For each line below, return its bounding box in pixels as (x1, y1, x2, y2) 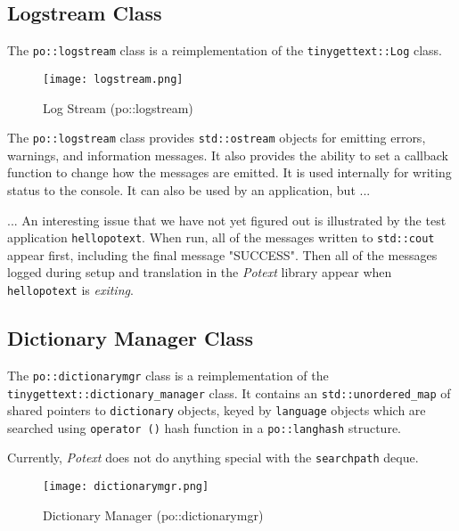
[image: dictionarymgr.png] (43, 480, 209, 494)
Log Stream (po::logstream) (43, 98, 193, 117)
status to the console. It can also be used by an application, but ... (7, 180, 371, 199)
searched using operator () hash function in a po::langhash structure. (7, 418, 402, 437)
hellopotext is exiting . (7, 280, 134, 298)
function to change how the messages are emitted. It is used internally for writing (7, 163, 452, 182)
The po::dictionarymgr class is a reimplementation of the (7, 365, 329, 384)
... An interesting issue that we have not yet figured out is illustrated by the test (7, 210, 447, 229)
